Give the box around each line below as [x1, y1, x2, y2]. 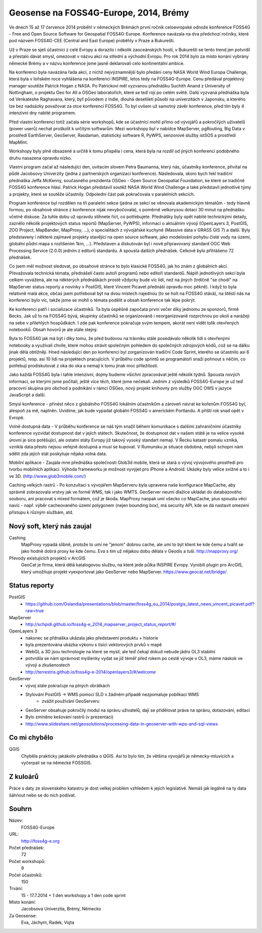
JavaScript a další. [9, 392, 46, 398]
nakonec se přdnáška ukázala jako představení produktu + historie [25, 635, 159, 641]
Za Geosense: [9, 913, 37, 918]
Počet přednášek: [9, 845, 45, 850]
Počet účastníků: [9, 872, 43, 878]
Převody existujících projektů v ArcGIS [9, 555, 86, 561]
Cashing [9, 535, 26, 541]
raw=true [25, 608, 44, 614]
